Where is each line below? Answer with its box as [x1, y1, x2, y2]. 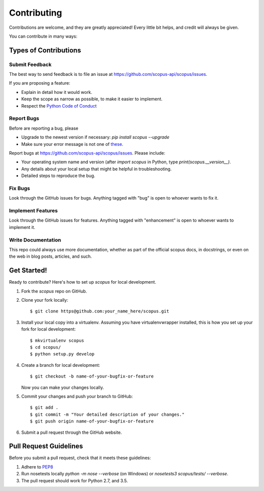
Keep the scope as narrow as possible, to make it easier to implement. [21, 96, 163, 102]
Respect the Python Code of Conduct [21, 103, 97, 109]
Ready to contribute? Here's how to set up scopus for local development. [9, 279, 156, 285]
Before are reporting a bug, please [9, 125, 78, 131]
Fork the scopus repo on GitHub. [21, 288, 88, 294]
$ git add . [30, 405, 59, 410]
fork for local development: [21, 326, 76, 332]
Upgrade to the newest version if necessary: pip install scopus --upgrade [21, 134, 170, 140]
